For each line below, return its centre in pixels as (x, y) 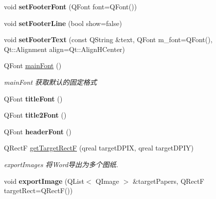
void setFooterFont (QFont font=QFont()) (71, 6)
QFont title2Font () (35, 115)
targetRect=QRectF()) (38, 190)
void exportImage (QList (44, 181)
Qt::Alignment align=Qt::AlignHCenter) (65, 49)
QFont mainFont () (33, 65)
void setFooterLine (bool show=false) (63, 23)
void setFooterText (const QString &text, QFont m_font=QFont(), (108, 39)
